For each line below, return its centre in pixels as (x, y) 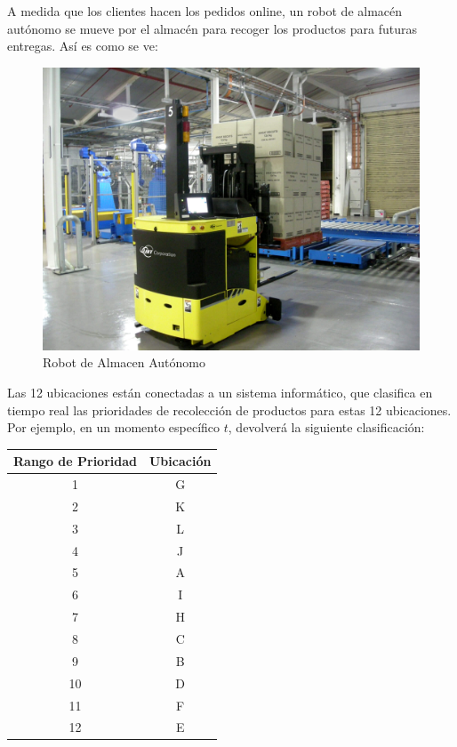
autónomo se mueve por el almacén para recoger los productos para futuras (212, 28)
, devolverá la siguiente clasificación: (326, 427)
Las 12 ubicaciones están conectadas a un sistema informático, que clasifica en (220, 392)
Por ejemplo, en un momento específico (114, 427)
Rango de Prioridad (75, 461)
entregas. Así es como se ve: (83, 46)
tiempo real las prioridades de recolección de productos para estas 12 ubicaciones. (229, 410)
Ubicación (180, 461)
